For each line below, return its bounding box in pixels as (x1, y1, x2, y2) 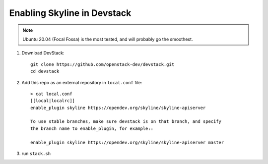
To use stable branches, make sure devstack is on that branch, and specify (30, 119, 222, 124)
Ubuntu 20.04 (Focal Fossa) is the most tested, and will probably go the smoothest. (22, 36, 193, 42)
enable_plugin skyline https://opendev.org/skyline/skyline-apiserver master (30, 139, 224, 145)
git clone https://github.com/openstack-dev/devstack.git (30, 61, 175, 67)
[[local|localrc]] (30, 98, 75, 104)
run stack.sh (21, 151, 51, 157)
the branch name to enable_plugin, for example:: (30, 125, 154, 131)
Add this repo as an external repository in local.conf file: (21, 79, 142, 85)
